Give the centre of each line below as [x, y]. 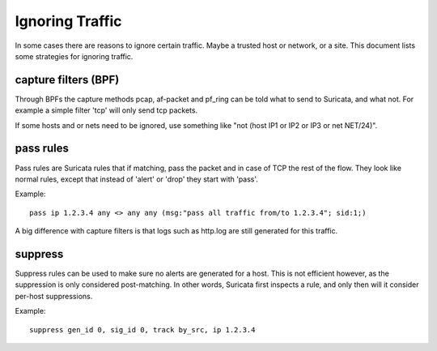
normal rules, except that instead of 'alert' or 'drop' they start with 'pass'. [137, 179]
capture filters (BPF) [67, 80]
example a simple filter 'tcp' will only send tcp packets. [106, 110]
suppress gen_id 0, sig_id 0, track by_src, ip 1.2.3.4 [142, 330]
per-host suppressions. [54, 296]
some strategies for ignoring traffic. [74, 56]
